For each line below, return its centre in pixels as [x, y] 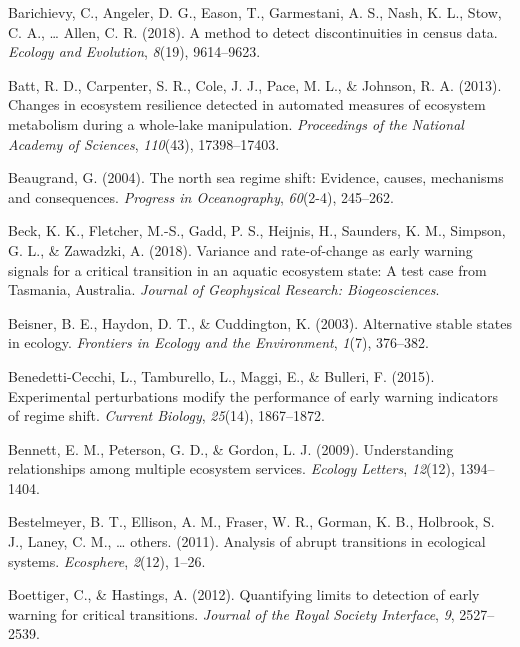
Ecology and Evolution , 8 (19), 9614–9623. [134, 51]
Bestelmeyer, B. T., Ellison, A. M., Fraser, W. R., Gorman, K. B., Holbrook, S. [251, 521]
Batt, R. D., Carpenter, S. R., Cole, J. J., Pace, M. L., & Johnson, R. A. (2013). [255, 84]
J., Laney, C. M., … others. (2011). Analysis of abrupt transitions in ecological [247, 541]
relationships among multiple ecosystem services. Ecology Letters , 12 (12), [231, 468]
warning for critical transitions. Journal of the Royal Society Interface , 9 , [231, 613]
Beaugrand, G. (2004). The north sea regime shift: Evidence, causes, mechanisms [256, 177]
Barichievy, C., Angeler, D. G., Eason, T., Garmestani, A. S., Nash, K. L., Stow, [255, 12]
